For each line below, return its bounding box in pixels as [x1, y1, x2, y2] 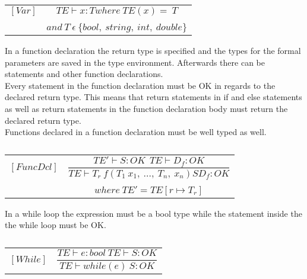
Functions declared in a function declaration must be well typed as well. [5, 126, 267, 138]
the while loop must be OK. [5, 219, 106, 231]
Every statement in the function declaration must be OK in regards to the [5, 79, 276, 91]
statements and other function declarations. [5, 68, 163, 80]
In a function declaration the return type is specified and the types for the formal [5, 44, 301, 56]
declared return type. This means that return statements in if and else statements [5, 91, 302, 103]
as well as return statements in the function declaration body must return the [5, 102, 288, 114]
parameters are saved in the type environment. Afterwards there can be [5, 56, 265, 68]
